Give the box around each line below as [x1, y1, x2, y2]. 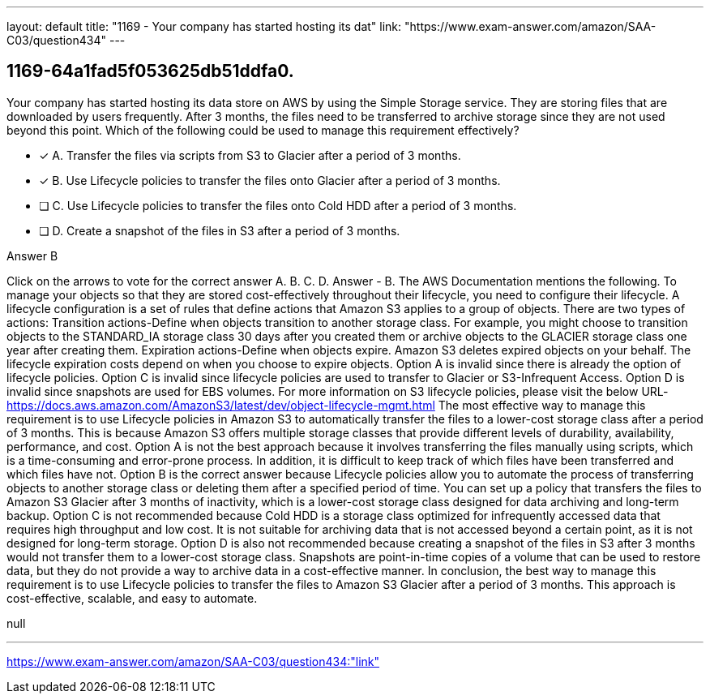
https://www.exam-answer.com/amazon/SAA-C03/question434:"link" [6, 654, 380, 668]
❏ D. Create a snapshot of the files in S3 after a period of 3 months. [39, 223, 400, 238]
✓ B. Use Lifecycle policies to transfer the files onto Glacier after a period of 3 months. [39, 173, 501, 187]
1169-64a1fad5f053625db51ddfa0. [6, 61, 294, 82]
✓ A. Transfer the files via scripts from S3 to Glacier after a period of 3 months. [39, 148, 461, 162]
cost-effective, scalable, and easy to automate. [6, 590, 258, 605]
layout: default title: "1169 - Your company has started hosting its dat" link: [6, 19, 402, 33]
